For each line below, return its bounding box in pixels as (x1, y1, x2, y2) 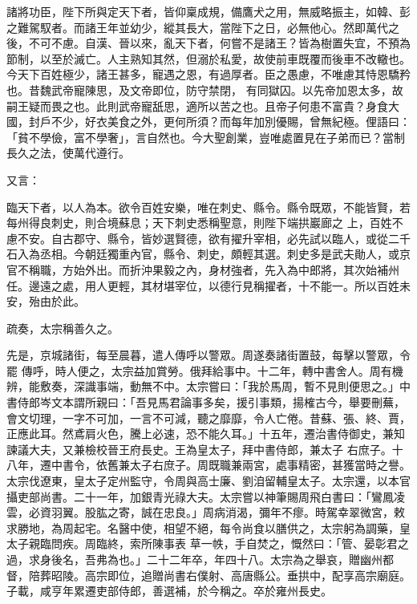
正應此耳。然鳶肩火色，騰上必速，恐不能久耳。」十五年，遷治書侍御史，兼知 (6, 425, 405, 442)
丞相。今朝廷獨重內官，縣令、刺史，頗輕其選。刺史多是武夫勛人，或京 (39, 245, 411, 262)
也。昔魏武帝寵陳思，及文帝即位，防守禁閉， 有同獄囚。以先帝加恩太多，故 (6, 81, 403, 98)
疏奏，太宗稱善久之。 (6, 319, 119, 336)
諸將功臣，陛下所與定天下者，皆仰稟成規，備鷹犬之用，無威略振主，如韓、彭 (6, 3, 411, 19)
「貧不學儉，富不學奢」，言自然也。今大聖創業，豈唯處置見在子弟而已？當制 (6, 128, 405, 145)
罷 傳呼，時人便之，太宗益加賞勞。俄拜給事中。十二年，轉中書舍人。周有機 (6, 362, 403, 379)
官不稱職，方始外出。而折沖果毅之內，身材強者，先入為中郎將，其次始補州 (6, 261, 399, 278)
